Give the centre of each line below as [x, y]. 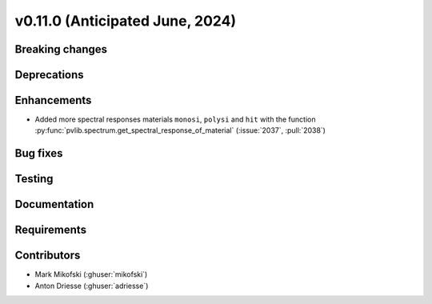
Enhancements [53, 100]
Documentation [54, 204]
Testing [34, 179]
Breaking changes [61, 49]
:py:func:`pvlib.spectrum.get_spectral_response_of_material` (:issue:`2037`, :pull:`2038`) [180, 130]
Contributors [48, 256]
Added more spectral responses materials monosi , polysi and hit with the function [175, 119]
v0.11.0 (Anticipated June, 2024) [126, 21]
